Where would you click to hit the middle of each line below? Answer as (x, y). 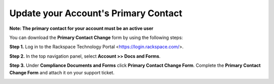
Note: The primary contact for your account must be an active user (81, 28)
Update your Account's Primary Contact (96, 13)
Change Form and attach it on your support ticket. (62, 72)
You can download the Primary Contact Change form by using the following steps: (96, 37)
